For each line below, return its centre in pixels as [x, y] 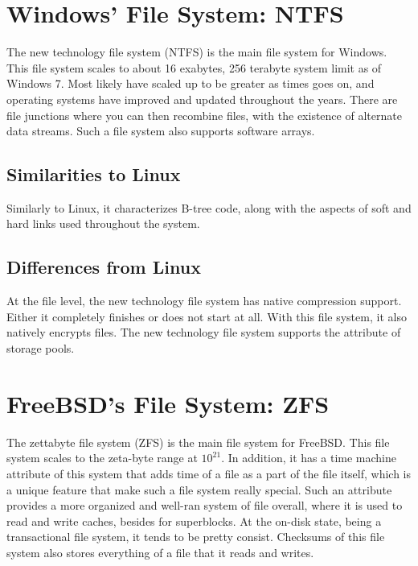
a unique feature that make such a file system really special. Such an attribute [199, 489]
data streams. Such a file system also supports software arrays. [161, 131]
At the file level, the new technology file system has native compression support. [204, 301]
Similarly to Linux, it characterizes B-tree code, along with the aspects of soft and [209, 207]
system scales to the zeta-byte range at [102, 458]
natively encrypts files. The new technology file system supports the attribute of [204, 332]
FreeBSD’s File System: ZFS [168, 403]
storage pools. [41, 348]
